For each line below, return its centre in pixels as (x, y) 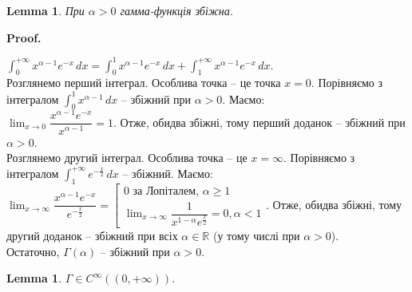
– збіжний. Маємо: (168, 173)
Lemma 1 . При (46, 10)
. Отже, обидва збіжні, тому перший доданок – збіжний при (259, 122)
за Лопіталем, (166, 191)
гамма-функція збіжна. (177, 10)
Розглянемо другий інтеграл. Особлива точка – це (127, 158)
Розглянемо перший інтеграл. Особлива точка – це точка (144, 83)
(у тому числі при (256, 236)
